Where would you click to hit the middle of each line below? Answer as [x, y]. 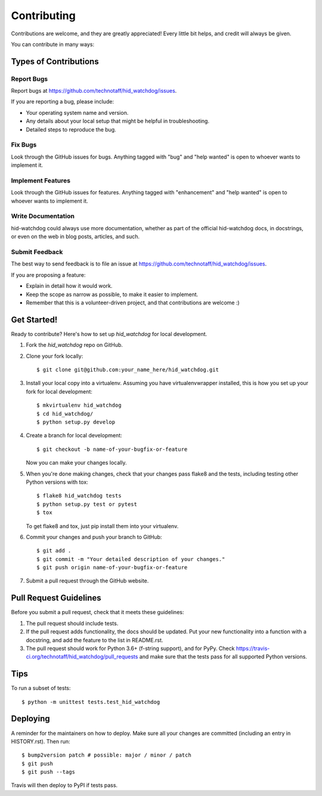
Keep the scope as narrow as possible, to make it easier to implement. [112, 294]
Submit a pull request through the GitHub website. [87, 581]
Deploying [30, 719]
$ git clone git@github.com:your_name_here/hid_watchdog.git [128, 370]
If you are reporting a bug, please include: [63, 102]
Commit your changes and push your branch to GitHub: [94, 537]
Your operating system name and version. [77, 112]
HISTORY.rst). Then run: [41, 741]
